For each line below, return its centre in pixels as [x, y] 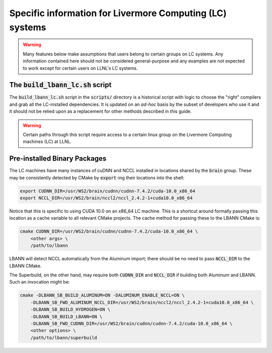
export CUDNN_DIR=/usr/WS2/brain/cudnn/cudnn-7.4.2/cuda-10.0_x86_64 [108, 191]
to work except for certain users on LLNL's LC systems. [80, 68]
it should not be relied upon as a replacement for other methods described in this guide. [100, 111]
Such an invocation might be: [40, 282]
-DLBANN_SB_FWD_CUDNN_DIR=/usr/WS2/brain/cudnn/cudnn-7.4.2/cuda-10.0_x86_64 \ [131, 323]
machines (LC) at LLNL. [47, 142]
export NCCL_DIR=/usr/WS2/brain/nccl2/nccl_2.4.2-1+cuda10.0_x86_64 [106, 198]
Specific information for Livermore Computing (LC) [118, 13]
